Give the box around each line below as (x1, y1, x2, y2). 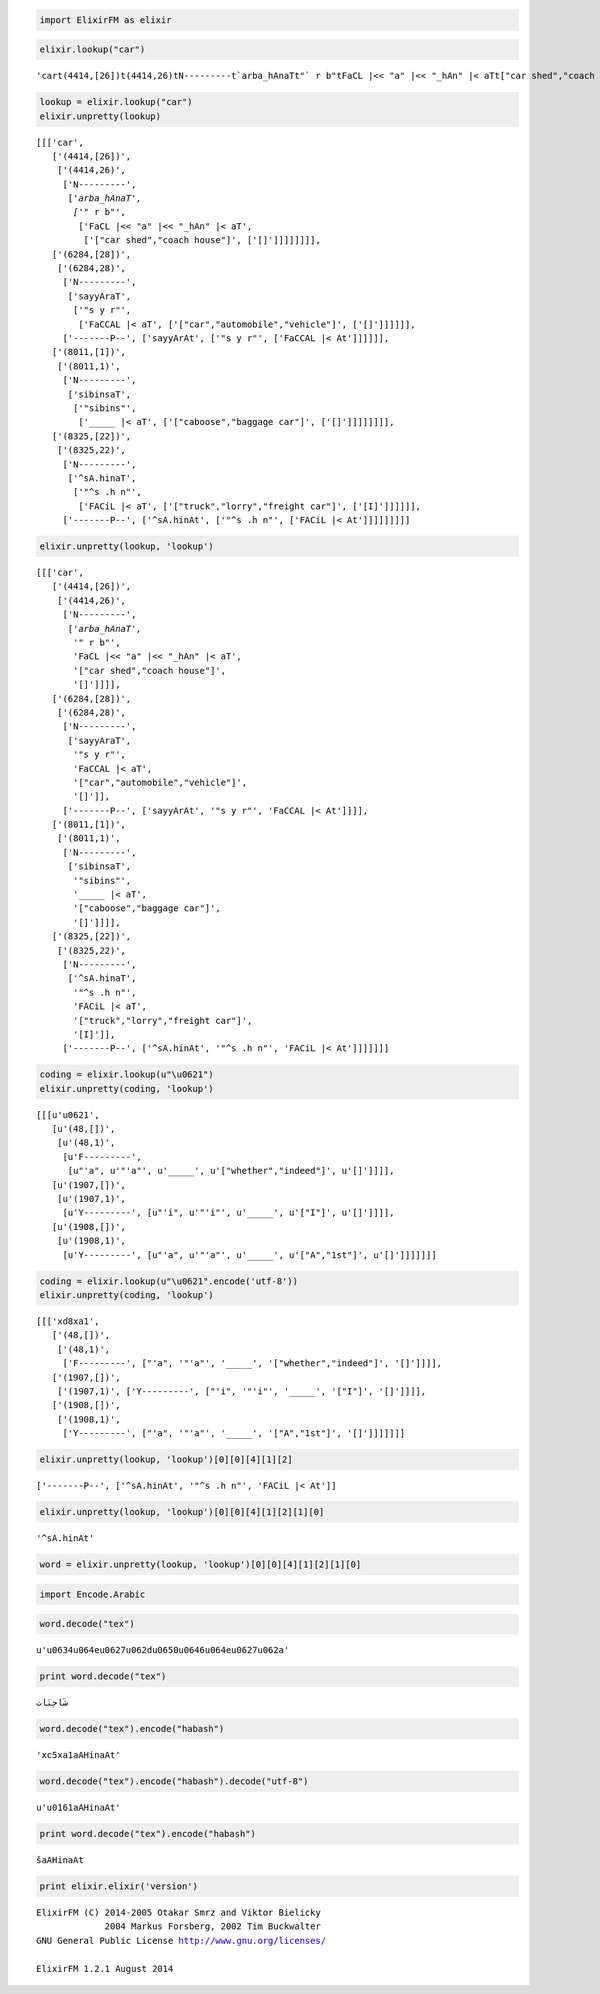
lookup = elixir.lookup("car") (39, 96, 194, 108)
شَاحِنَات (36, 1697, 69, 1709)
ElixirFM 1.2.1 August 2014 (36, 1963, 174, 1974)
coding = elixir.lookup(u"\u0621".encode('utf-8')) (39, 1275, 299, 1287)
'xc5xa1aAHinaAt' (36, 1750, 121, 1761)
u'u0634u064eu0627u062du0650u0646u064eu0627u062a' (36, 1645, 290, 1656)
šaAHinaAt (36, 1855, 84, 1865)
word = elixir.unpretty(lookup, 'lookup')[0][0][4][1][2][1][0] (39, 1558, 362, 1570)
